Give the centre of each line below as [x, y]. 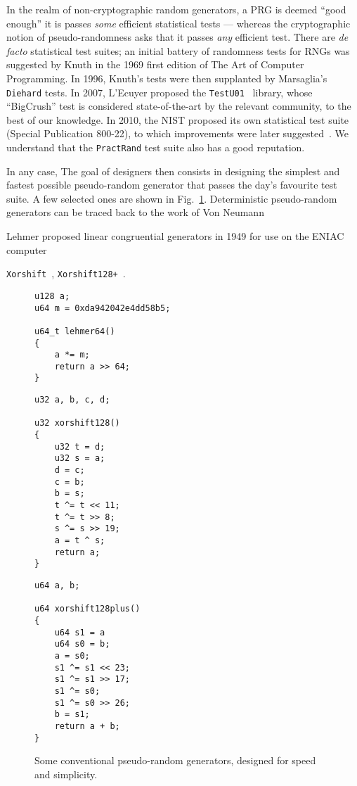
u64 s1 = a [80, 632]
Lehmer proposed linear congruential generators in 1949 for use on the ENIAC [175, 236]
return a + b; [87, 726]
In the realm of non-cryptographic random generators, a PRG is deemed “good [176, 9]
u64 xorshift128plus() [87, 609]
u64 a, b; [57, 585]
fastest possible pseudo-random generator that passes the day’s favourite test [172, 185]
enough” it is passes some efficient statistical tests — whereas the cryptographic [178, 23]
